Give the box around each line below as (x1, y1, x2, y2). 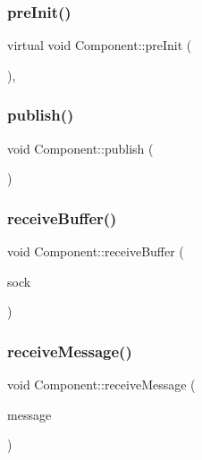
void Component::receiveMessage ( (7, 375, 196, 394)
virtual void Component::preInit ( (7, 36, 192, 54)
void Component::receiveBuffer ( (7, 242, 184, 261)
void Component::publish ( (7, 138, 154, 157)
